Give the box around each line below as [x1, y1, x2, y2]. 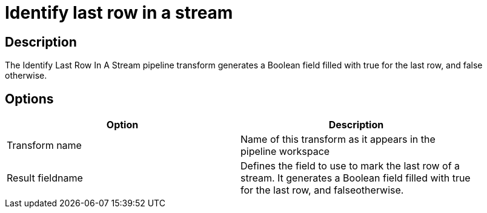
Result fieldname [7, 172, 83, 185]
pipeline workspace [240, 145, 330, 158]
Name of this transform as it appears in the [240, 133, 436, 146]
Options [5, 91, 54, 106]
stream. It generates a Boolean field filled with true [240, 172, 471, 185]
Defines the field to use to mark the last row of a [240, 160, 460, 172]
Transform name [7, 139, 82, 152]
